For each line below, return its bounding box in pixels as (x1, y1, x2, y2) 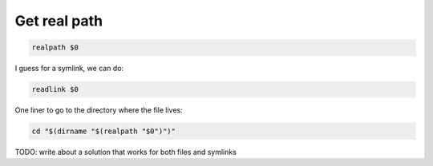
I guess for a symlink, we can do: (14, 64, 124, 73)
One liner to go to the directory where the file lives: (14, 105, 184, 115)
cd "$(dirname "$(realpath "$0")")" (31, 127, 176, 136)
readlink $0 (31, 85, 79, 94)
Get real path (14, 12, 103, 30)
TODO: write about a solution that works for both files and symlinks (14, 148, 237, 157)
